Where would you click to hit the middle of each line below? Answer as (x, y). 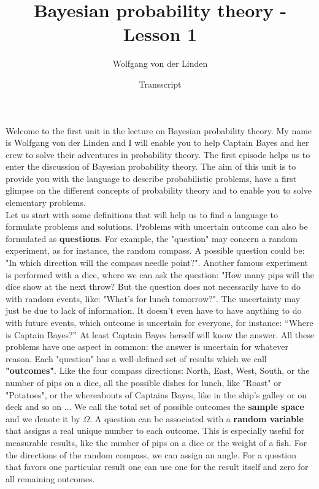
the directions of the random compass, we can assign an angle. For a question (151, 454)
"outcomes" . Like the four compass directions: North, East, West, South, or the (158, 370)
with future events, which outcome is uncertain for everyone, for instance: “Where (159, 322)
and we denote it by (43, 418)
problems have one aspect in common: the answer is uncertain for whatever (147, 347)
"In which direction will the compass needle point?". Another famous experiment (157, 263)
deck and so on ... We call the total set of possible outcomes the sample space (155, 407)
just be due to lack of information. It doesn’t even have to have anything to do (154, 310)
